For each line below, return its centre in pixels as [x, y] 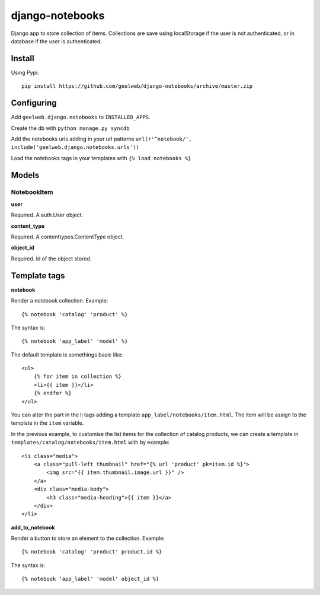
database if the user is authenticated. [56, 41]
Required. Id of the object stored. [51, 259]
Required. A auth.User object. [47, 215]
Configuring [34, 103]
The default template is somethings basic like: [67, 354]
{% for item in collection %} [77, 376]
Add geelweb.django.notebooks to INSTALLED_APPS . [81, 117]
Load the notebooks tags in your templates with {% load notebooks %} [101, 158]
